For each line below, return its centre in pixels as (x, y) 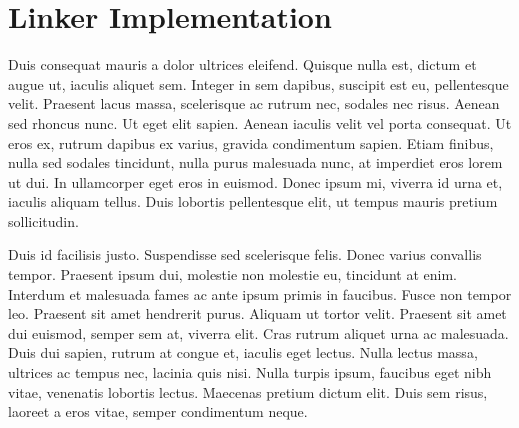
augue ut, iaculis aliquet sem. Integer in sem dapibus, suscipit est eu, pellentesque (258, 83)
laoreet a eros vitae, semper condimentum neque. (158, 411)
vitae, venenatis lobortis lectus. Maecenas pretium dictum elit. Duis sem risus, (248, 391)
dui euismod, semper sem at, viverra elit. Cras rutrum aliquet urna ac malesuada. (258, 332)
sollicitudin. (43, 220)
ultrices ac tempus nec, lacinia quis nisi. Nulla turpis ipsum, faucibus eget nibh (250, 372)
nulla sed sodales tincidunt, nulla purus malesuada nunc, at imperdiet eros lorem (255, 162)
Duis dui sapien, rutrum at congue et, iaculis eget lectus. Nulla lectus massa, (243, 352)
